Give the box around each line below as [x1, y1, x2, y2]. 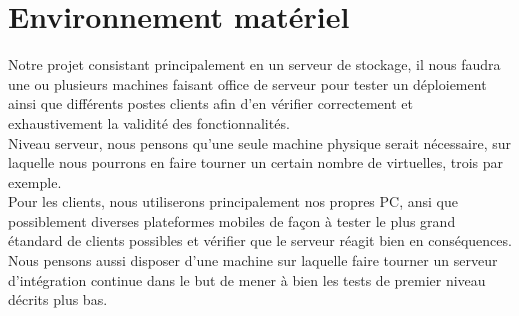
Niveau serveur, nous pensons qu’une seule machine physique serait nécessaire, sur [8, 132, 511, 153]
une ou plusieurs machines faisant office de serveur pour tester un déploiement [8, 73, 487, 94]
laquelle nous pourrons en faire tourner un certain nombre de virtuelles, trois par [8, 152, 504, 173]
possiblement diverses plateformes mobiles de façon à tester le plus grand [8, 210, 456, 231]
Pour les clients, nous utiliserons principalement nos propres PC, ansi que [8, 191, 458, 212]
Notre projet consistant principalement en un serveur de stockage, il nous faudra [8, 54, 501, 75]
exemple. [8, 171, 62, 192]
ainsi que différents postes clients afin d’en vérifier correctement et [8, 93, 413, 114]
